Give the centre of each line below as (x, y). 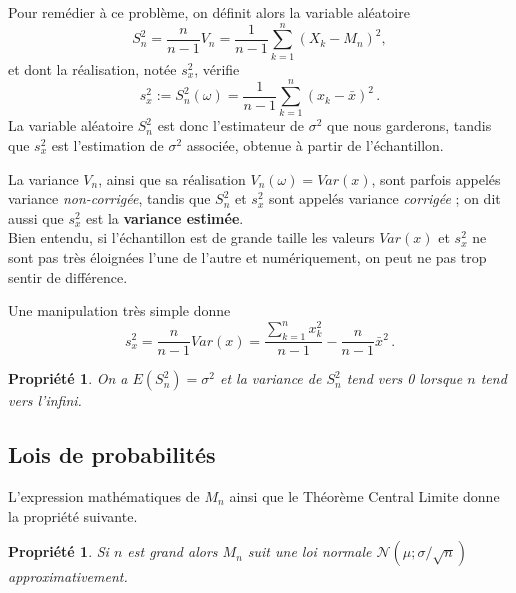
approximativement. (68, 576)
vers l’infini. (45, 400)
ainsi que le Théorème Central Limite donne (364, 495)
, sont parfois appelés (436, 178)
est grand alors (172, 551)
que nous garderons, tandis (409, 125)
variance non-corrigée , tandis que (109, 198)
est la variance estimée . (165, 217)
